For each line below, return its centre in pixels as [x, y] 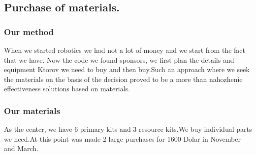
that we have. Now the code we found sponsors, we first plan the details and [119, 59]
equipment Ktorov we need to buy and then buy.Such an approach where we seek [127, 69]
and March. [21, 148]
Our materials [32, 110]
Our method [29, 31]
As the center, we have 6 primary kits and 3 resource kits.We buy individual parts [128, 129]
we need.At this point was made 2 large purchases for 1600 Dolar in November [122, 138]
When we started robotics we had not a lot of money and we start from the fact [125, 50]
